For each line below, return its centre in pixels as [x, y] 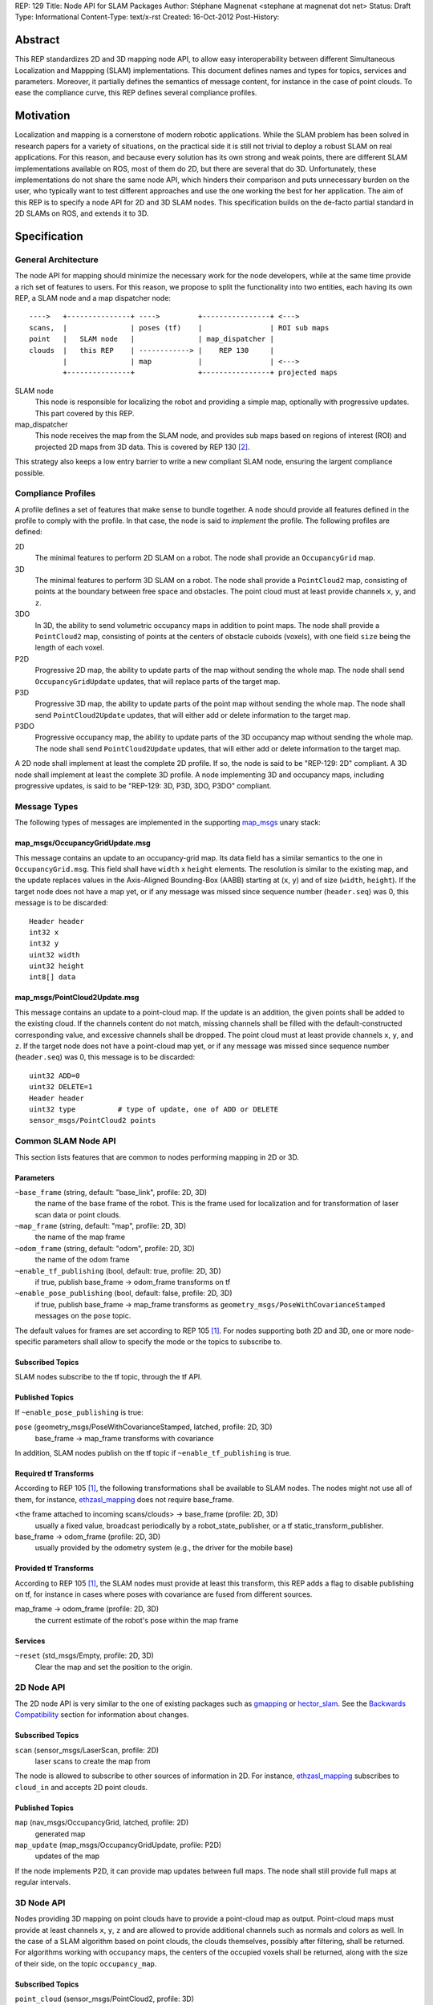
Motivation [42, 116]
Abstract [37, 40]
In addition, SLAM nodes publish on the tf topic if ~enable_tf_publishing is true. [153, 1452]
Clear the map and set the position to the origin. [113, 1667]
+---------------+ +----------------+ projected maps [200, 373]
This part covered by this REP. [85, 413]
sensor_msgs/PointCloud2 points [93, 1120]
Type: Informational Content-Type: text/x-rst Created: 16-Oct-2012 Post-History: [147, 17]
